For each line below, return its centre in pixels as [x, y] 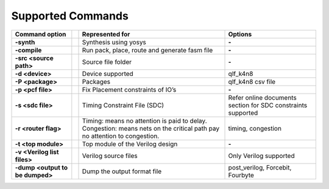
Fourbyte [241, 175]
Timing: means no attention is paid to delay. [144, 120]
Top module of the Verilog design [130, 144]
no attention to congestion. [121, 136]
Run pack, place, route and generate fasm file [147, 50]
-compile [28, 50]
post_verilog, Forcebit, [260, 167]
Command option [41, 34]
